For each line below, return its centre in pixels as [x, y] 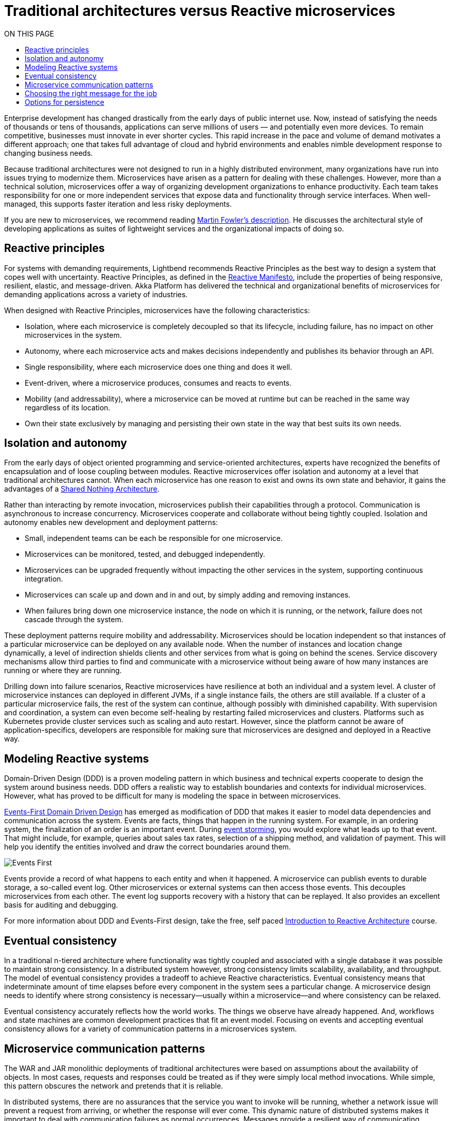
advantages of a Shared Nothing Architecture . [82, 489]
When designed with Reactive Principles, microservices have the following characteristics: [157, 310]
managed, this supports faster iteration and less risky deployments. [118, 204]
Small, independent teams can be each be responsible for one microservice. [154, 538]
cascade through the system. [74, 620]
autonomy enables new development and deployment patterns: [111, 522]
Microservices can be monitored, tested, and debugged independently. [145, 554]
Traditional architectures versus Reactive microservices [200, 11]
